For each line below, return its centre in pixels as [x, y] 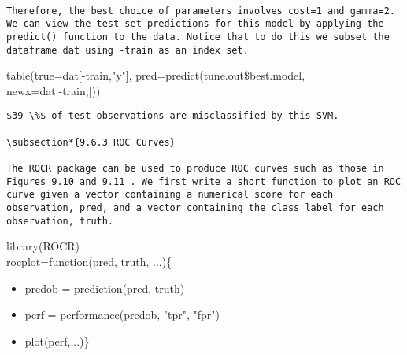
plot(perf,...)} [57, 340]
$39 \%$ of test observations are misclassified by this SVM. [173, 116]
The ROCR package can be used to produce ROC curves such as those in [195, 169]
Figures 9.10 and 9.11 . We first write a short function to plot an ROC [204, 181]
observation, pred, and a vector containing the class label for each [195, 208]
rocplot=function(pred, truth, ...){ [89, 261]
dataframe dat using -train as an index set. [128, 50]
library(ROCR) [43, 246]
